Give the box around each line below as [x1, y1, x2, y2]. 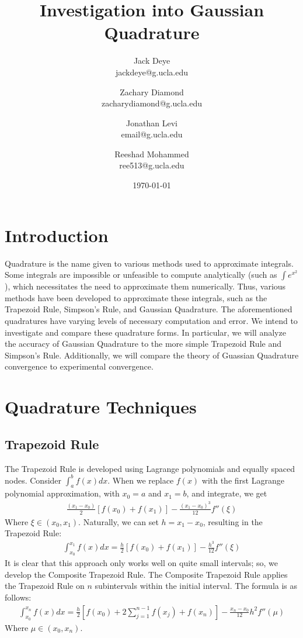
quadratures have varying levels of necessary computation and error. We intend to [5, 314, 298, 326]
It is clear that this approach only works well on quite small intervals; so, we [5, 557, 278, 569]
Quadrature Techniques [5, 395, 197, 419]
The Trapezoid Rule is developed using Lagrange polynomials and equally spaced [5, 462, 295, 474]
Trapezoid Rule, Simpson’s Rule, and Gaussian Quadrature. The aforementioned [5, 303, 292, 315]
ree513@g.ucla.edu [119, 159, 184, 171]
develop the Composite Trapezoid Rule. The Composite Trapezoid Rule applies [5, 568, 288, 580]
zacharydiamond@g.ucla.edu [102, 97, 202, 109]
